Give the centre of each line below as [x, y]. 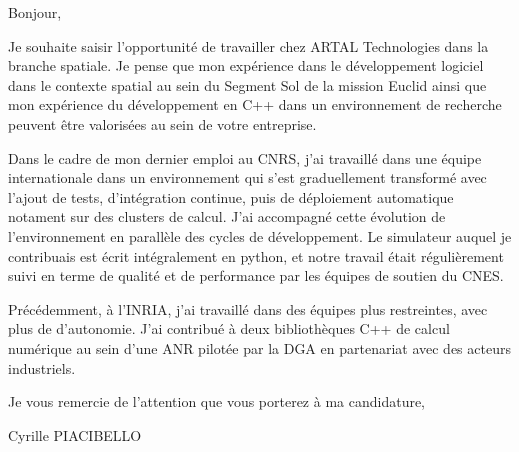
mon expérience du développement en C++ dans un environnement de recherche [255, 104]
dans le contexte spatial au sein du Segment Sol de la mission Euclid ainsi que [247, 84]
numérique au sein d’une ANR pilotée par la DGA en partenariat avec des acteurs [259, 347]
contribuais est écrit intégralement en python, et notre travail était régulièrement [256, 255]
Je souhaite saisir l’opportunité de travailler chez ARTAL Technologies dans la [248, 45]
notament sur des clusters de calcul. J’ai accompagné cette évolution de [227, 216]
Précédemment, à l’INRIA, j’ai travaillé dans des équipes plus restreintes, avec [248, 308]
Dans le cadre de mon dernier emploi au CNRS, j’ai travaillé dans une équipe [245, 157]
